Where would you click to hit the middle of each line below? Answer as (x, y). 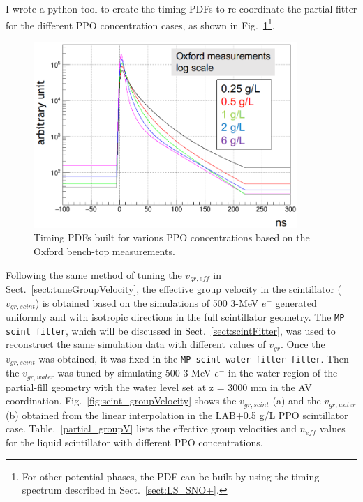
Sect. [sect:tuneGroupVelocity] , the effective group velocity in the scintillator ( (174, 289)
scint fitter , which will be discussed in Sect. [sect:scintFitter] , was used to (171, 330)
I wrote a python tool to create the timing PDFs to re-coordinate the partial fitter (181, 8)
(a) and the (297, 401)
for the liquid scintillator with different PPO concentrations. (134, 442)
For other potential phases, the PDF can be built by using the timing (171, 476)
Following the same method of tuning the (94, 274)
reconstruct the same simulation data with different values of (136, 344)
